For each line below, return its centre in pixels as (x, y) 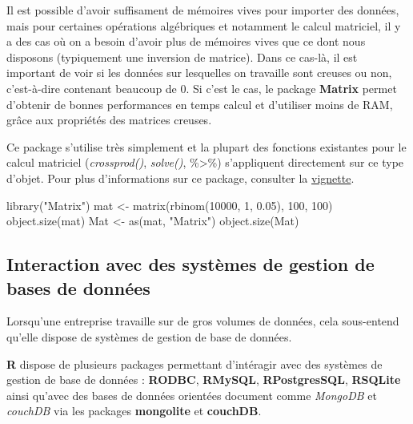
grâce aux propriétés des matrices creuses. (109, 120)
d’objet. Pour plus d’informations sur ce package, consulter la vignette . (180, 178)
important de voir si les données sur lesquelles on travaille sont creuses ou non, (199, 73)
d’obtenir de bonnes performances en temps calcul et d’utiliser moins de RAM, (200, 104)
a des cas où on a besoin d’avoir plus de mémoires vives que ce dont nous (186, 41)
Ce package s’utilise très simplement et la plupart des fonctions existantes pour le (206, 146)
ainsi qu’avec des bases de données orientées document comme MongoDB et (192, 395)
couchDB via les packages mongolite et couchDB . (134, 411)
